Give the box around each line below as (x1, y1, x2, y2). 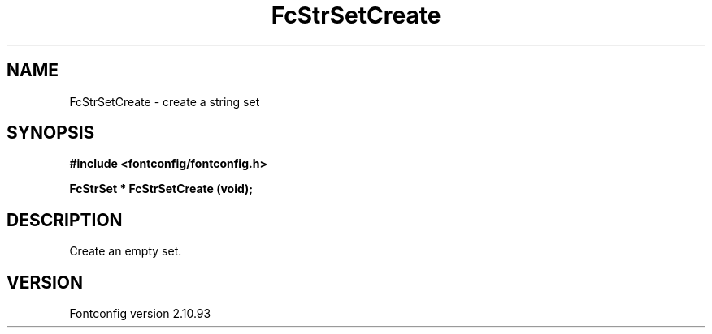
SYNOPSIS (7, 122, 95, 143)
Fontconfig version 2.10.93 (69, 306, 211, 321)
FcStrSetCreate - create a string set (69, 94, 260, 109)
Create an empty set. (69, 244, 182, 259)
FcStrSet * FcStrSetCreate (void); (69, 182, 254, 196)
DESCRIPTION (7, 209, 123, 230)
